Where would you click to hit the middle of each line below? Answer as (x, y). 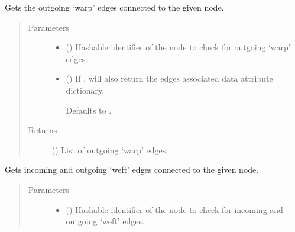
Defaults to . (89, 110)
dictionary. (85, 90)
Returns (43, 130)
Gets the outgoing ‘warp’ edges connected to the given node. (114, 7)
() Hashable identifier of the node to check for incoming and (174, 209)
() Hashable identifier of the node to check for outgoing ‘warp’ (178, 47)
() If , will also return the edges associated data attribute (169, 78)
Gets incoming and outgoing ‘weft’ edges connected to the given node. (132, 170)
